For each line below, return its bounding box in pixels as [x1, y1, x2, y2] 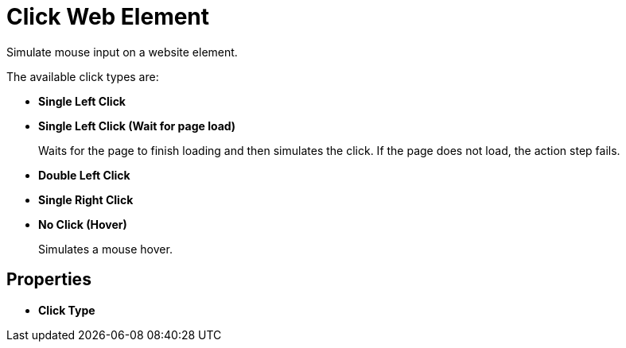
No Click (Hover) [38, 217, 127, 231]
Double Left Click [38, 168, 130, 182]
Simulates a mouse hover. [38, 242, 173, 256]
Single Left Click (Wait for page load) [38, 118, 236, 133]
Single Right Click [38, 192, 134, 207]
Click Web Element [6, 3, 210, 30]
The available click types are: [6, 69, 159, 83]
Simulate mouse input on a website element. [6, 44, 238, 59]
